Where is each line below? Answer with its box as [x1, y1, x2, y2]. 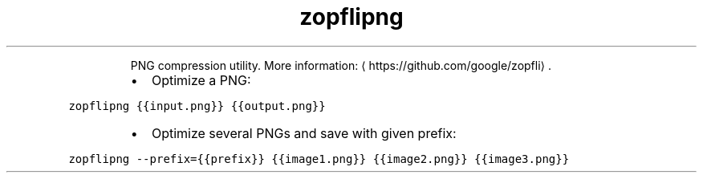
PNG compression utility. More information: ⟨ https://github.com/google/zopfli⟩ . [130, 58, 551, 72]
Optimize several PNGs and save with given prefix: [151, 124, 457, 141]
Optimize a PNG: [151, 71, 251, 88]
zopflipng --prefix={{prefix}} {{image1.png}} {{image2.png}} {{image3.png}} [68, 152, 570, 165]
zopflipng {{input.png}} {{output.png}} [68, 99, 326, 112]
